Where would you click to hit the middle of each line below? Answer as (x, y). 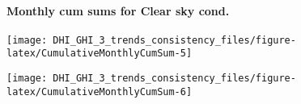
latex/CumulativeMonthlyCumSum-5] (100, 54)
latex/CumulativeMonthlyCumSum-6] (100, 92)
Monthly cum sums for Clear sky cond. (118, 10)
